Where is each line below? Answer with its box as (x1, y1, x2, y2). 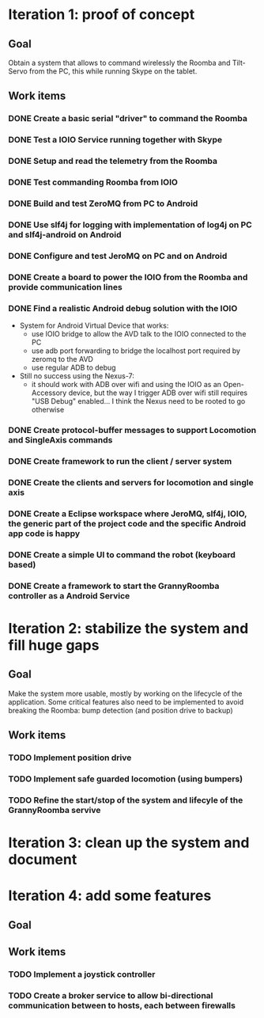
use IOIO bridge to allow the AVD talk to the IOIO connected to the (31, 329, 247, 339)
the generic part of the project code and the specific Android (8, 518, 247, 529)
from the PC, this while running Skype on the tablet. (28, 66, 198, 76)
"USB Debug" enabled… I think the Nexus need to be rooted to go (31, 397, 246, 406)
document (8, 850, 77, 868)
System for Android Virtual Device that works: (19, 321, 169, 330)
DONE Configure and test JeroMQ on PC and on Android (8, 250, 228, 261)
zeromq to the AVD (31, 355, 93, 364)
